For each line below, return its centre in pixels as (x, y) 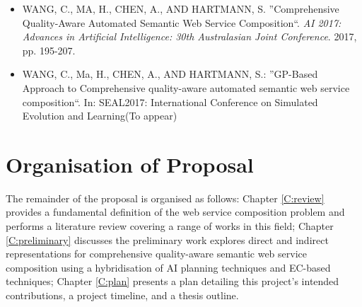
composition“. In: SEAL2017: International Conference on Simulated (170, 102)
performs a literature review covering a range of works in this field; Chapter (170, 226)
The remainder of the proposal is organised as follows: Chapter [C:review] (165, 198)
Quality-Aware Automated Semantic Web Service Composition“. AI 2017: (182, 22)
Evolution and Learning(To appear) (100, 116)
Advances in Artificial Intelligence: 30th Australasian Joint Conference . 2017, (189, 36)
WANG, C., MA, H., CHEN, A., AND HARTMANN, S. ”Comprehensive (181, 8)
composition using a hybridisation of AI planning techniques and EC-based (168, 267)
